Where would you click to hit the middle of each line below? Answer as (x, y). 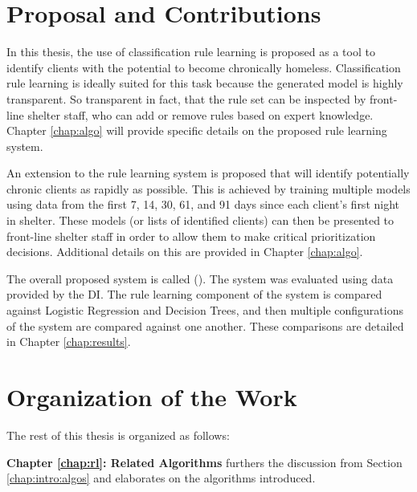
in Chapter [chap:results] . (69, 342)
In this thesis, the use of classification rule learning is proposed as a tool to (191, 52)
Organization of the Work (152, 396)
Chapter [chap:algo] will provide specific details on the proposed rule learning (197, 130)
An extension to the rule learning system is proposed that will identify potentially (208, 173)
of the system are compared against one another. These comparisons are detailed (205, 325)
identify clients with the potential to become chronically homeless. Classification (204, 67)
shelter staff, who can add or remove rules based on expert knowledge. (200, 114)
